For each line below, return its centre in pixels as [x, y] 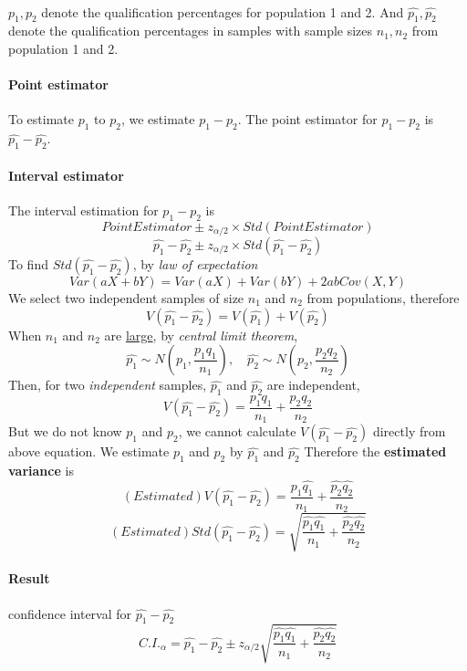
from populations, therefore [383, 298]
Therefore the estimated [375, 451]
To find [28, 264]
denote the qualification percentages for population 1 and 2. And [223, 11]
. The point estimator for [307, 119]
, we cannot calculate [237, 431]
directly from [409, 431]
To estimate [42, 119]
